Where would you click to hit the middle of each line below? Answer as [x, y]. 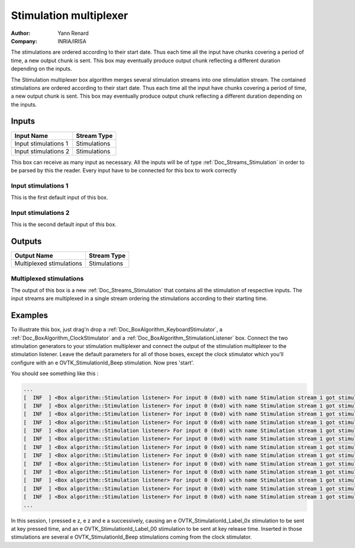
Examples [30, 316]
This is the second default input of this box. [64, 224]
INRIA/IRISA [72, 41]
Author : [21, 33]
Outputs [26, 242]
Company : [24, 41]
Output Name [34, 256]
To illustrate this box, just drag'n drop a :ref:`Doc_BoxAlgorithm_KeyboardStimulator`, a [117, 330]
